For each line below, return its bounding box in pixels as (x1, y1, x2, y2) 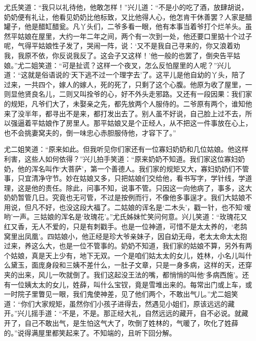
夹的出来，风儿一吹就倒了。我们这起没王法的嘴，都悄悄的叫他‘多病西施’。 (4, 270, 242, 280)
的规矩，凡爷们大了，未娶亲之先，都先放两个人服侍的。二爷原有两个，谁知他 (4, 98, 252, 108)
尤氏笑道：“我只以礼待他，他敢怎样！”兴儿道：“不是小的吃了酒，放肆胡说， (4, 2, 248, 12)
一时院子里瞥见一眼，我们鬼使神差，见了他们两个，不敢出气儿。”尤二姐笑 (4, 289, 238, 299)
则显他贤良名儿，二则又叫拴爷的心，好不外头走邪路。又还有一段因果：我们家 (4, 89, 252, 99)
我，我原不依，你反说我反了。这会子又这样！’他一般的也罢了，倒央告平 (4, 50, 233, 60)
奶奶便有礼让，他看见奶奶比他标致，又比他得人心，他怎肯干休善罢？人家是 (4, 11, 245, 22)
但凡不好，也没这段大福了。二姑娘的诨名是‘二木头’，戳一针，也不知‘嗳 (24, 202, 251, 212)
